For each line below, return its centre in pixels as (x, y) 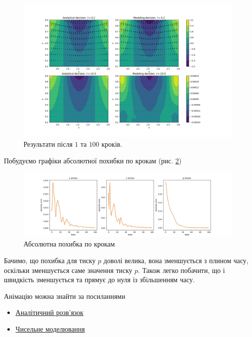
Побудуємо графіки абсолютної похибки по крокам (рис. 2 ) (93, 160)
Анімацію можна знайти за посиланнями (65, 296)
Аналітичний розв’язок (50, 312)
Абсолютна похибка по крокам (69, 244)
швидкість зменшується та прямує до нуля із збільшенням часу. (100, 280)
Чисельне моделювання (50, 328)
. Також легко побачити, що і (181, 270)
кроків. (112, 144)
